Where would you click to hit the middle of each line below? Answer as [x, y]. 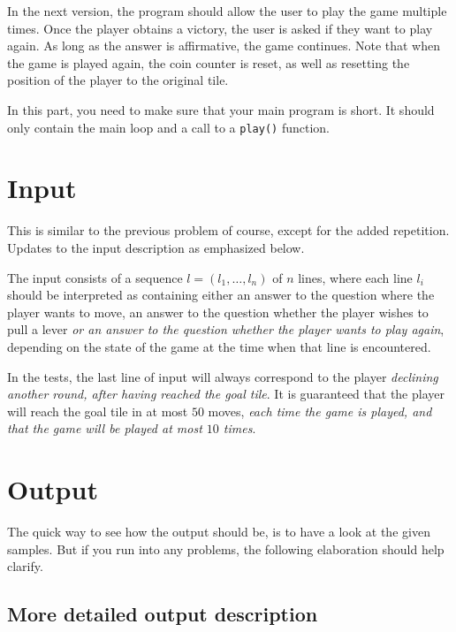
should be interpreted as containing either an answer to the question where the [221, 295]
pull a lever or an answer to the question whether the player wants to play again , [226, 329]
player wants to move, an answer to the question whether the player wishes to [218, 312]
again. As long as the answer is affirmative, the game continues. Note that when [224, 46]
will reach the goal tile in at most [98, 411]
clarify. [25, 566]
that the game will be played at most [105, 428]
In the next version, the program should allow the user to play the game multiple [227, 11]
